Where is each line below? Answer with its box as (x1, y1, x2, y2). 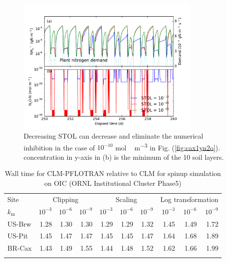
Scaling (115, 194, 138, 204)
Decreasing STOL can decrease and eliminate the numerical (24, 130, 203, 141)
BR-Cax (7, 243, 32, 253)
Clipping (53, 194, 79, 204)
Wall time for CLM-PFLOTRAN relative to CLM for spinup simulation (4, 168, 221, 178)
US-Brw (7, 218, 31, 229)
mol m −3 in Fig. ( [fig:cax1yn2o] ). (115, 141, 220, 152)
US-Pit (7, 231, 28, 241)
